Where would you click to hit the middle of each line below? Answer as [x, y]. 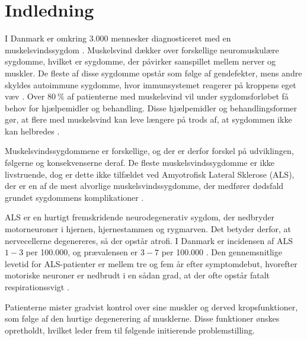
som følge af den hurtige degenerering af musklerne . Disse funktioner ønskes [142, 318]
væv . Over [25, 96]
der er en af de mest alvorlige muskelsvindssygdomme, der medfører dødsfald [144, 186]
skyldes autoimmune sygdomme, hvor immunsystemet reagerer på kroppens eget [151, 84]
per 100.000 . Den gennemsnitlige [222, 252]
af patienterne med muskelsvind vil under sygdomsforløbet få [178, 96]
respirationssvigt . [37, 287]
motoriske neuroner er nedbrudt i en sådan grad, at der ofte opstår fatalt [137, 275]
